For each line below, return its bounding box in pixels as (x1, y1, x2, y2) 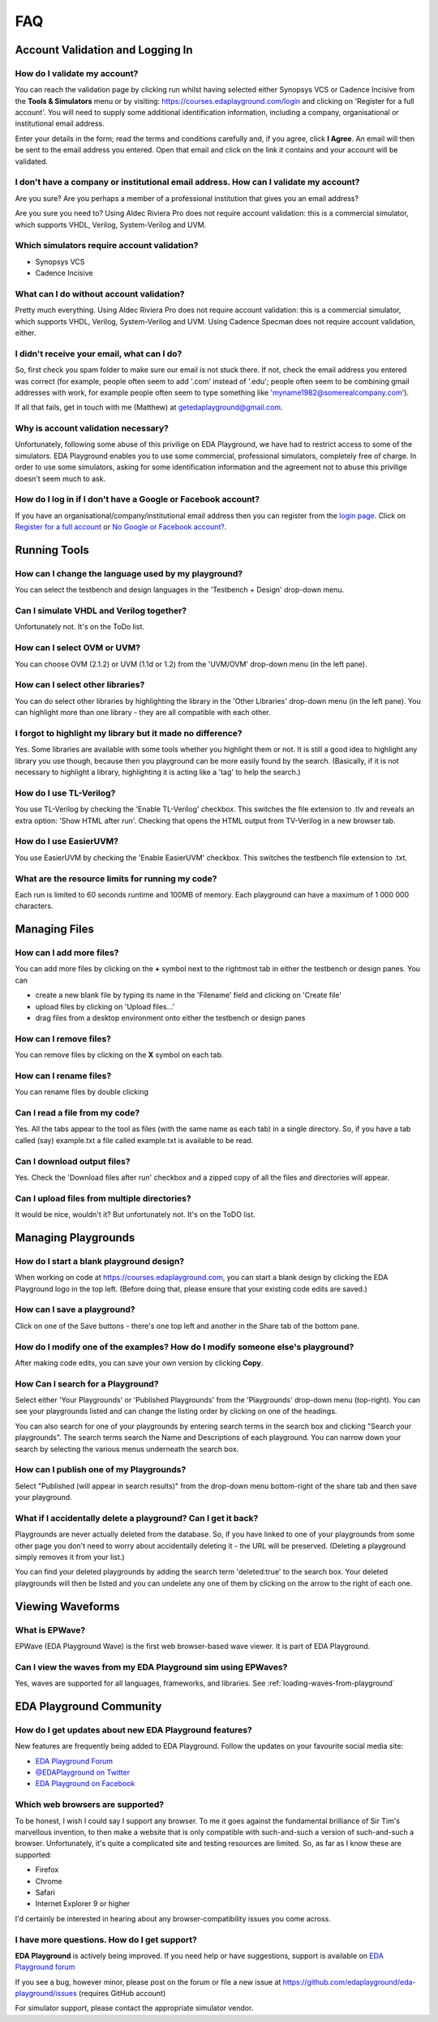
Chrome (35, 1876, 62, 1886)
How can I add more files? (15, 947, 119, 958)
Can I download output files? (15, 1155, 131, 1167)
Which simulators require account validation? (15, 240, 199, 251)
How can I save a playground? (15, 1304, 135, 1315)
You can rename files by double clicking (15, 1087, 149, 1097)
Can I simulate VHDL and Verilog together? (15, 605, 187, 616)
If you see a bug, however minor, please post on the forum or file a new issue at (15, 1977, 281, 1986)
